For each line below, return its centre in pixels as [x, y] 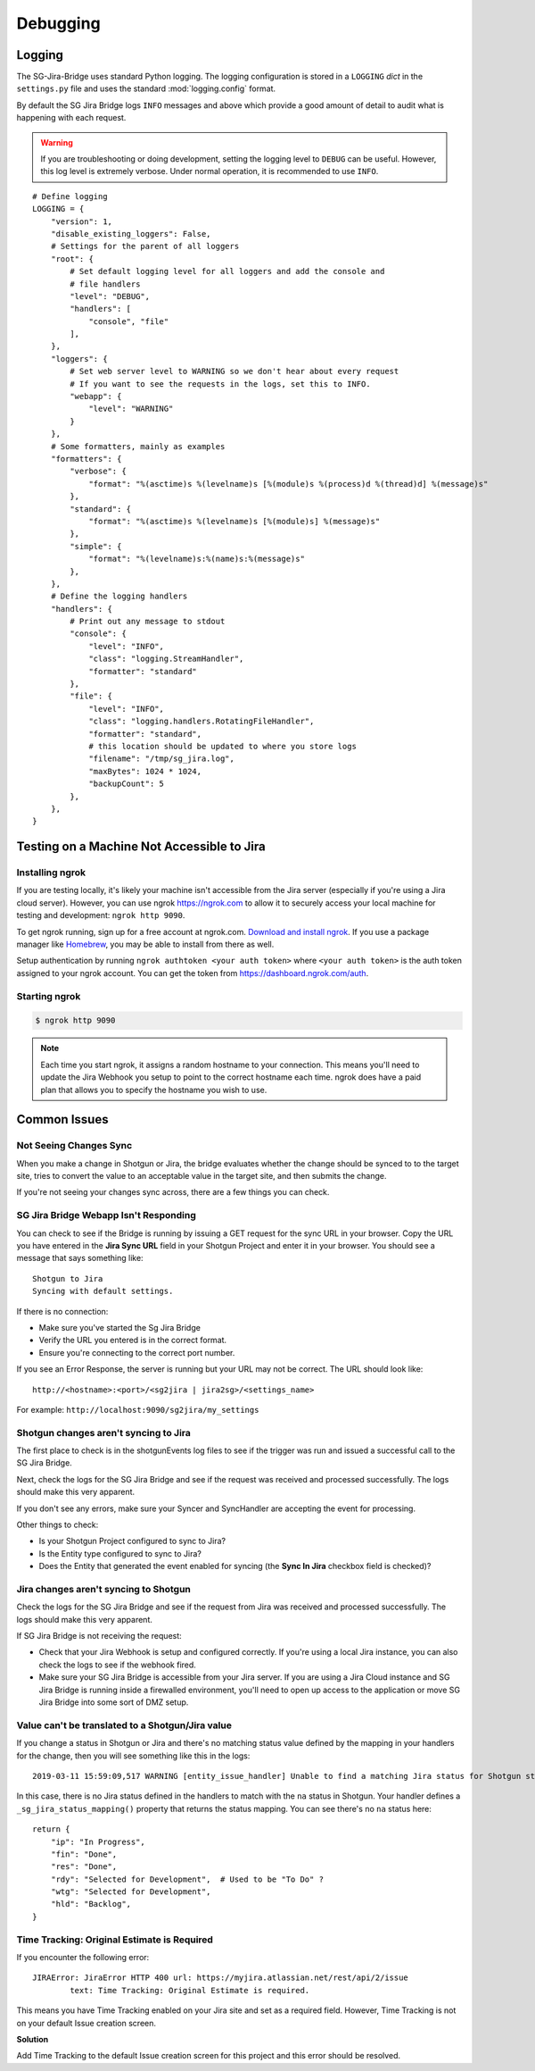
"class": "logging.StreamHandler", [166, 659]
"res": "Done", [84, 1867]
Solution [33, 2039]
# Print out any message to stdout [148, 622]
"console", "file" [129, 321]
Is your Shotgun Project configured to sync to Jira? [132, 1541]
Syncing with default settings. [103, 1291]
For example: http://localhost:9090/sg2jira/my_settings [138, 1409]
